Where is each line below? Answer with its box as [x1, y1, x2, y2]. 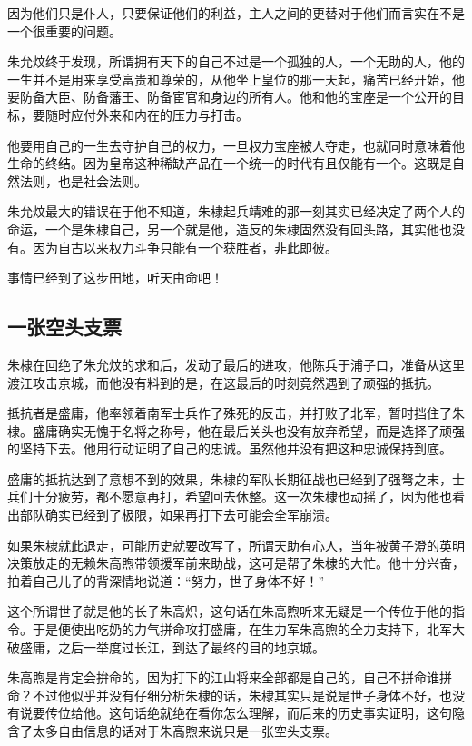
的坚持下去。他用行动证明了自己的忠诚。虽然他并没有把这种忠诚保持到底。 [7, 439, 452, 458]
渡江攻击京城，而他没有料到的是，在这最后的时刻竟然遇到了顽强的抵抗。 [7, 373, 439, 392]
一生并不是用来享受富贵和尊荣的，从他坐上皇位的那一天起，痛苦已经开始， [7, 69, 452, 88]
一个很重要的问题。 [7, 21, 122, 40]
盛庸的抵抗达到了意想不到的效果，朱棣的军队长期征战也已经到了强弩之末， [7, 469, 452, 488]
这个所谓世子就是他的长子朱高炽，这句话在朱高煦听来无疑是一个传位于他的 [7, 602, 452, 621]
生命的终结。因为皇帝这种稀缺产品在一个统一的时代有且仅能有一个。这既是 [7, 154, 452, 173]
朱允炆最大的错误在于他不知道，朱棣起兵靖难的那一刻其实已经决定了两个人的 [7, 202, 465, 221]
